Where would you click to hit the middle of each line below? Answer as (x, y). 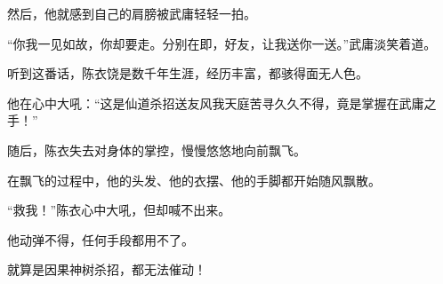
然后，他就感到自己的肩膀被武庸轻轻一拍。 (132, 13)
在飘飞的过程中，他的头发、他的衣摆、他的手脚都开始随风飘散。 (194, 180)
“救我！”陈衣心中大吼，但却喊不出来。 (119, 210)
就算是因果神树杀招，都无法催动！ (107, 269)
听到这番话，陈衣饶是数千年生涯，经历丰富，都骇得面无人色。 (188, 73)
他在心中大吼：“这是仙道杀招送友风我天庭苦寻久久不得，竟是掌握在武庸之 (222, 103)
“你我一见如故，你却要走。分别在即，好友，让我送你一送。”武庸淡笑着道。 (222, 43)
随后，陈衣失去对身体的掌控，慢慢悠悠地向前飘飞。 (157, 150)
